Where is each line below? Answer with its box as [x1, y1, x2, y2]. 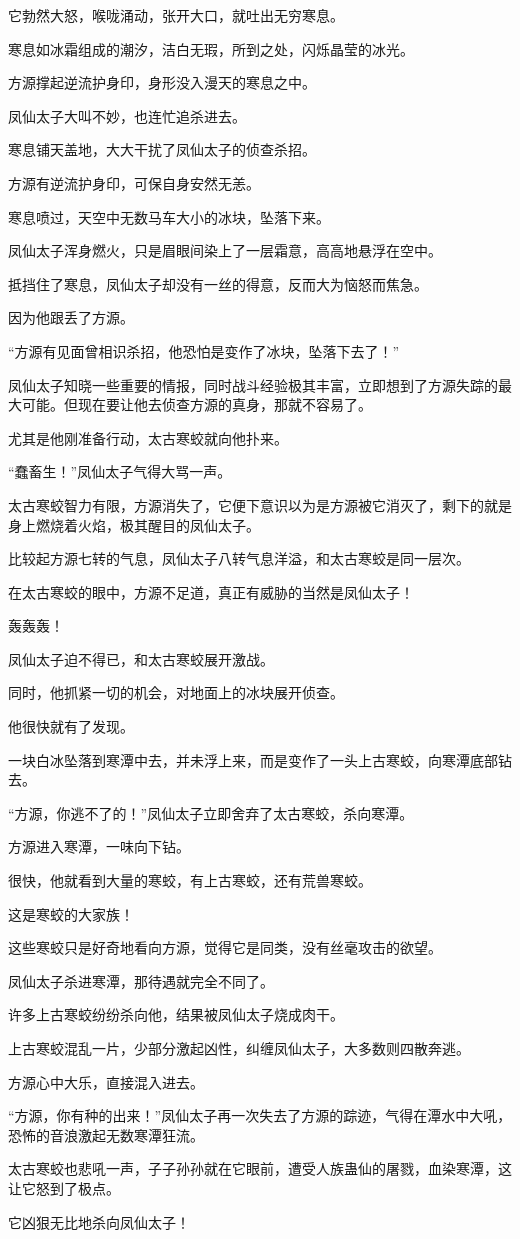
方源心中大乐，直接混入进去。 [8, 1071, 204, 1092]
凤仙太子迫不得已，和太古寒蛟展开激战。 [8, 648, 274, 669]
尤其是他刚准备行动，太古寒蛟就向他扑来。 [8, 427, 288, 448]
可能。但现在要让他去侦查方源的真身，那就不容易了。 [21, 394, 372, 415]
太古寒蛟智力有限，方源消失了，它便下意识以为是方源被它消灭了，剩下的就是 [8, 494, 512, 515]
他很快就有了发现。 [8, 716, 134, 737]
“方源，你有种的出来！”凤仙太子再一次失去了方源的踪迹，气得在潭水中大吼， [8, 1105, 512, 1126]
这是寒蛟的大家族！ [8, 903, 134, 924]
